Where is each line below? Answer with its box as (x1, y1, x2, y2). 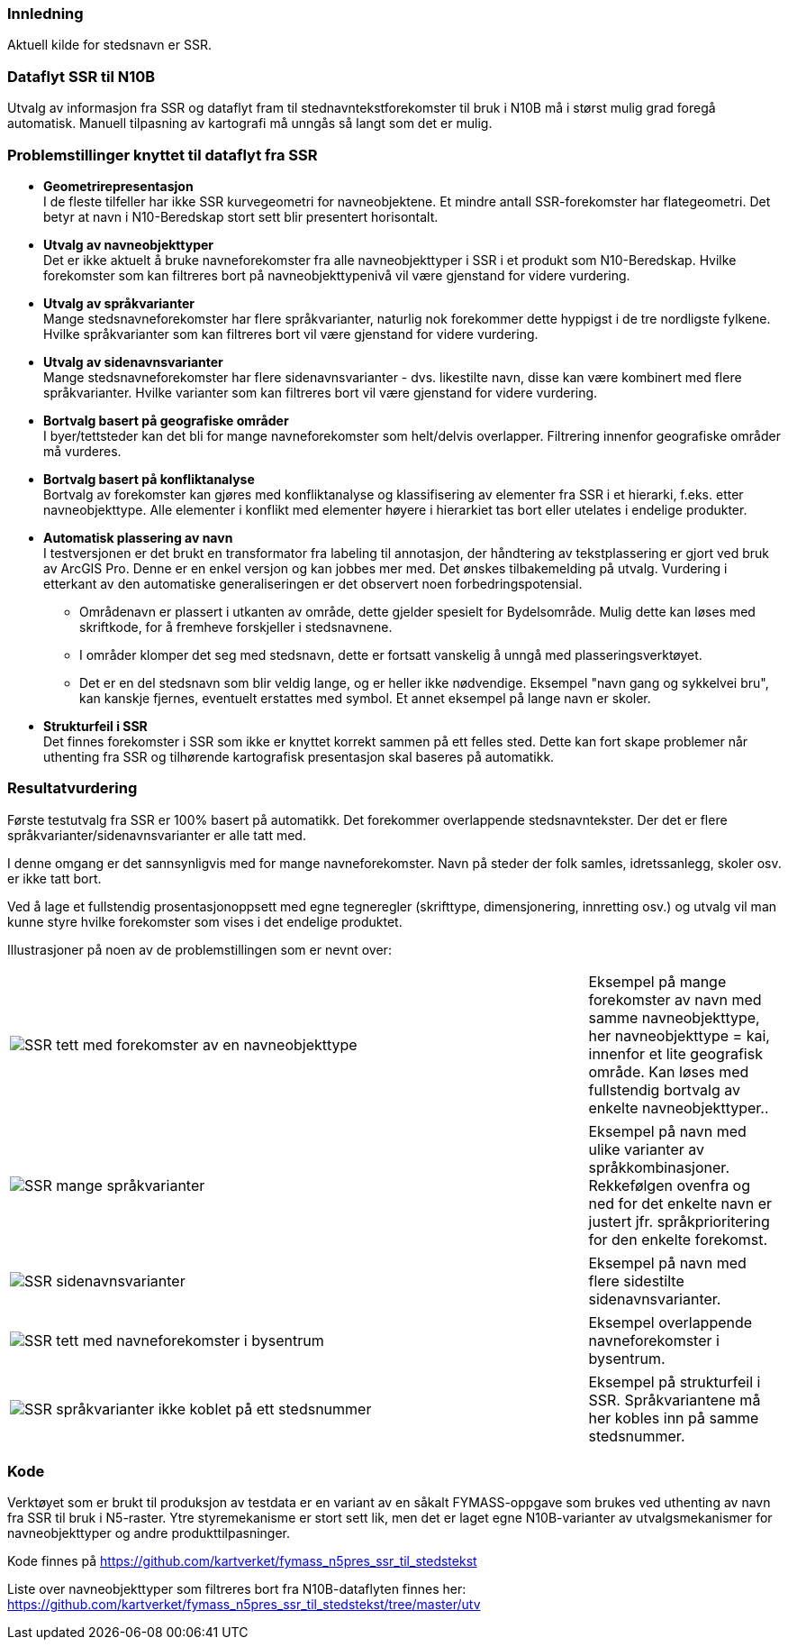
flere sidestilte (588, 1271, 684, 1290)
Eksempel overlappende (588, 1313, 753, 1331)
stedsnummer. (588, 1426, 685, 1445)
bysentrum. (588, 1349, 666, 1368)
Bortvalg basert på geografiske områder (43, 412, 289, 428)
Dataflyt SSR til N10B (7, 67, 156, 86)
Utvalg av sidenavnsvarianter (43, 353, 223, 370)
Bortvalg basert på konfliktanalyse (43, 471, 255, 487)
